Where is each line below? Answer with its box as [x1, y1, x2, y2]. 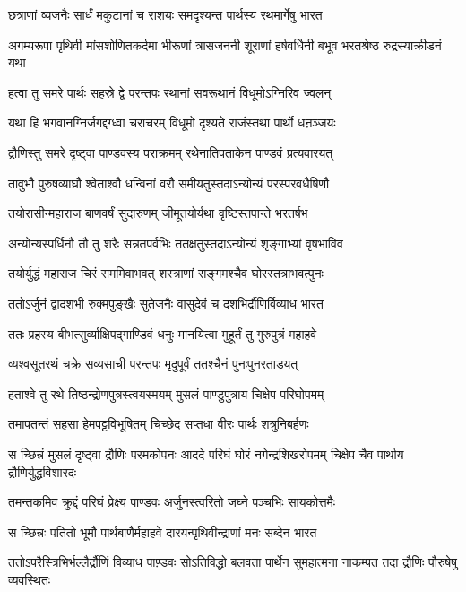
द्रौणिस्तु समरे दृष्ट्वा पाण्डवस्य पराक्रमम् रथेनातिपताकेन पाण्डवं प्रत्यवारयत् [8, 143, 333, 161]
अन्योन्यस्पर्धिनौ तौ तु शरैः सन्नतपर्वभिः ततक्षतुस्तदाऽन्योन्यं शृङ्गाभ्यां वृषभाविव [8, 233, 343, 252]
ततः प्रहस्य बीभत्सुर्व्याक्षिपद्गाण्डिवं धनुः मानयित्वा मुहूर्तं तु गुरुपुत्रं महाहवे [8, 324, 317, 343]
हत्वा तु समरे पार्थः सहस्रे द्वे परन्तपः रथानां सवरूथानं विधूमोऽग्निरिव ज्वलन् [8, 83, 332, 101]
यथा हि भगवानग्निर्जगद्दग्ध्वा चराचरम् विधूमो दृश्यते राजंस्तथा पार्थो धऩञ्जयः [8, 113, 336, 132]
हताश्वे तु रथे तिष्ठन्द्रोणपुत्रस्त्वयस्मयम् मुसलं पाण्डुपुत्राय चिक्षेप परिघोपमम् [8, 384, 324, 403]
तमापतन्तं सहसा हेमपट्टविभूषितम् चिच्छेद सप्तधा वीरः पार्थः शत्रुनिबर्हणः [8, 414, 309, 433]
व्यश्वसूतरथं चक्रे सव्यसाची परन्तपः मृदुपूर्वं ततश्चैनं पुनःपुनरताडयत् [8, 354, 298, 373]
